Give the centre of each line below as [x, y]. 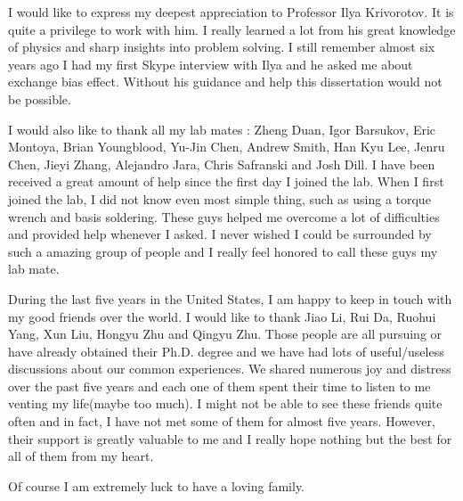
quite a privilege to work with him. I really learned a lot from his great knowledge [232, 29]
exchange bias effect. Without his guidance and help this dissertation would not [225, 82]
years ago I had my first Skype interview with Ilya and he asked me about [211, 64]
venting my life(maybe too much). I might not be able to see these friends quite [225, 403]
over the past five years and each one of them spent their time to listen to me [219, 386]
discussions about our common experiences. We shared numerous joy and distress [230, 369]
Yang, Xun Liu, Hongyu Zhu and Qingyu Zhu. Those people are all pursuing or [225, 334]
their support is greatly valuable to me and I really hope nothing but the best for [230, 438]
